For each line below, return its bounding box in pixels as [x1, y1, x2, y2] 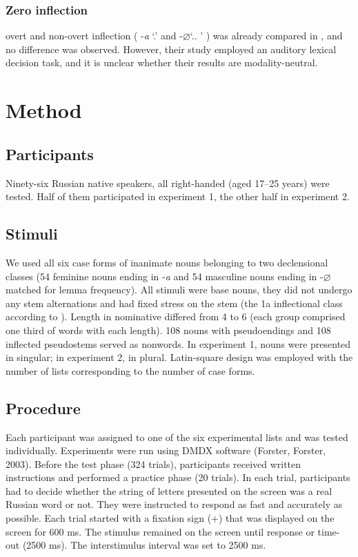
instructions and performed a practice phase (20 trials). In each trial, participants [6, 470, 350, 485]
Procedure [6, 397, 81, 418]
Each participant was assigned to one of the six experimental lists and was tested [6, 429, 348, 444]
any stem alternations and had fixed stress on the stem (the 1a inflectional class [6, 295, 343, 310]
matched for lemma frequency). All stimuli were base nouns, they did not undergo [6, 282, 352, 297]
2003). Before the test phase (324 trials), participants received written [6, 456, 301, 471]
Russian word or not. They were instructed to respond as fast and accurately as [6, 497, 343, 511]
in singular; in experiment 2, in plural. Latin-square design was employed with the [6, 350, 353, 364]
